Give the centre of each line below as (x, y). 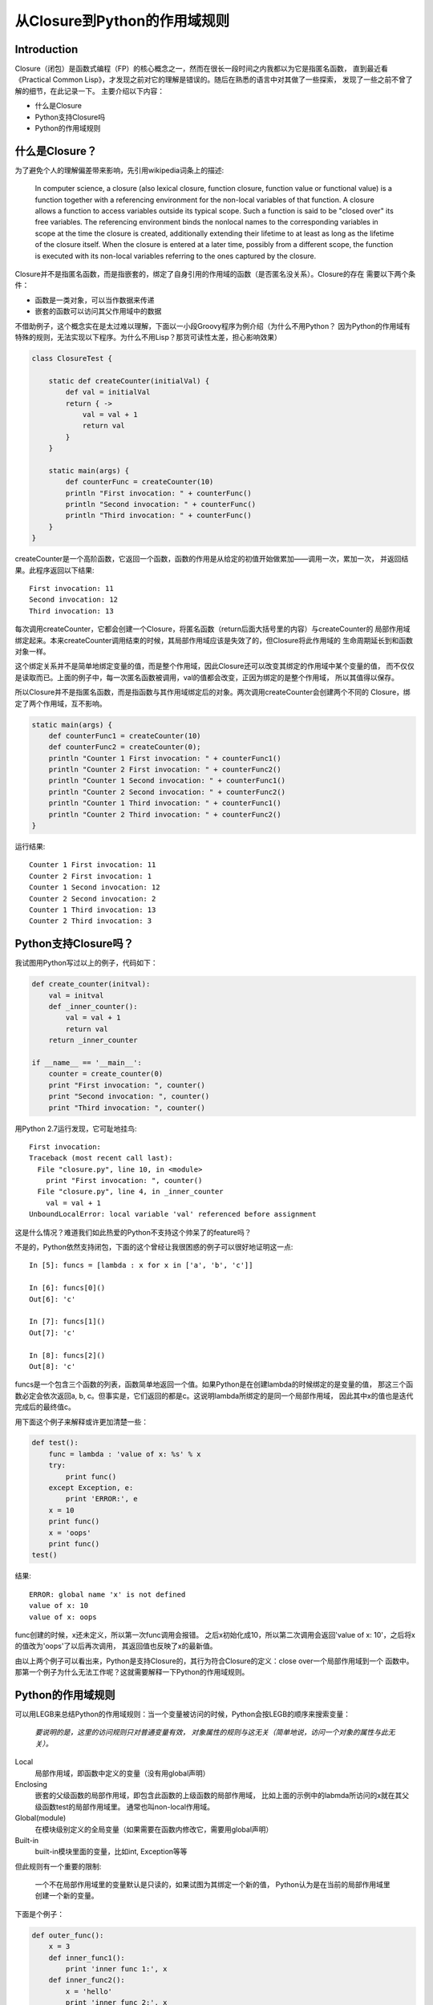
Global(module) (40, 1818)
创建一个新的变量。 (67, 1896)
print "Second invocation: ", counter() (129, 1096)
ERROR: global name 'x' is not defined (107, 1594)
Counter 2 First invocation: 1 (91, 876)
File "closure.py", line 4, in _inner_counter (130, 1192)
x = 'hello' (89, 1991)
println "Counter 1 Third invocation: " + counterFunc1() (165, 803)
